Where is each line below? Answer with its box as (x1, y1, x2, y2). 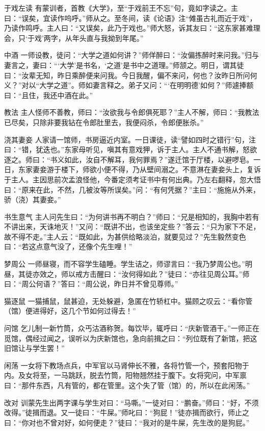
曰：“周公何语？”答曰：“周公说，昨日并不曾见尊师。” (4, 278, 178, 289)
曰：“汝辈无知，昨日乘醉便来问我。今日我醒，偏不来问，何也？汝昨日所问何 (4, 69, 257, 80)
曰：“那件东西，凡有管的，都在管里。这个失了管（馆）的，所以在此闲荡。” (4, 380, 250, 390)
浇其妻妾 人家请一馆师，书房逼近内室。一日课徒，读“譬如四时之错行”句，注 (4, 134, 256, 145)
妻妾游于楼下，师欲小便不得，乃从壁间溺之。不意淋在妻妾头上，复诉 (32, 164, 261, 175)
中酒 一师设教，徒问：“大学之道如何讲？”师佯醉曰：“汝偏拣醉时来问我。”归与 (4, 50, 259, 60)
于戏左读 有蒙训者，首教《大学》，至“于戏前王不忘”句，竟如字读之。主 (4, 3, 238, 13)
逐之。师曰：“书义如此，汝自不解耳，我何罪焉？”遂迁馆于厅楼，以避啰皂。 (4, 154, 254, 164)
